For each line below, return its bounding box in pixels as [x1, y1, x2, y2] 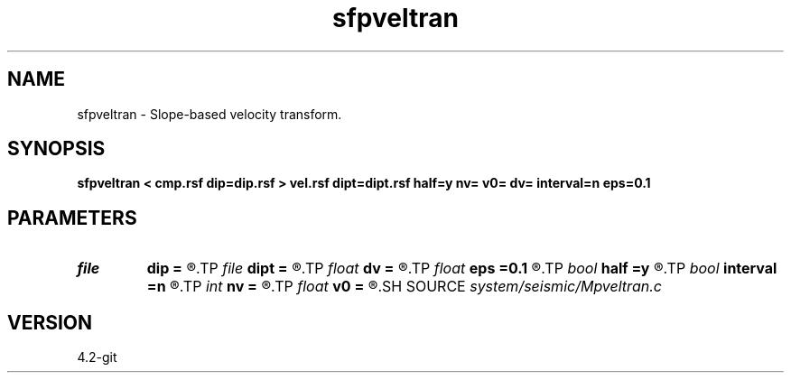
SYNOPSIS [7, 137, 106, 161]
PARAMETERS [7, 206, 137, 229]
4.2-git [77, 349, 117, 366]
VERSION [7, 310, 93, 334]
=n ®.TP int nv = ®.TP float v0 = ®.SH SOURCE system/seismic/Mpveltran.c [146, 277, 662, 296]
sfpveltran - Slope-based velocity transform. [77, 106, 342, 122]
